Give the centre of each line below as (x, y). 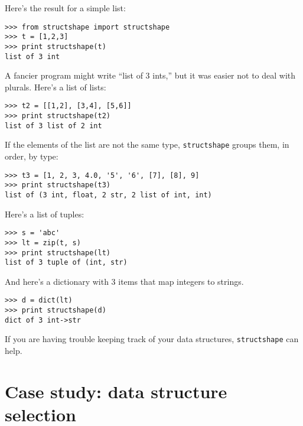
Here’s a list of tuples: (45, 214)
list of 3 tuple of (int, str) (66, 263)
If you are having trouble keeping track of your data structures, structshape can (152, 339)
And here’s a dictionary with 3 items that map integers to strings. (124, 281)
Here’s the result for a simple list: (65, 8)
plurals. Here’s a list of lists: (56, 87)
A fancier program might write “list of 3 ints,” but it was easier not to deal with (150, 75)
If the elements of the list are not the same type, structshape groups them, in (147, 144)
